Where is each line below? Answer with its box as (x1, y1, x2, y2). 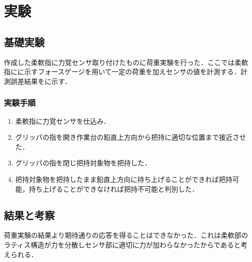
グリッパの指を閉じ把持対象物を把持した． (15, 158, 151, 168)
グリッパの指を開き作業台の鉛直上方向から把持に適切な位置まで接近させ (15, 132, 246, 142)
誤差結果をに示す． (10, 76, 72, 86)
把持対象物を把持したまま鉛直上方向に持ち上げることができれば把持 (15, 174, 233, 184)
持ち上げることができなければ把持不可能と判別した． (29, 183, 199, 194)
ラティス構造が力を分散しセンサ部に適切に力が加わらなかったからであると (4, 239, 241, 249)
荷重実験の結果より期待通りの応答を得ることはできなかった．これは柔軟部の (4, 230, 248, 240)
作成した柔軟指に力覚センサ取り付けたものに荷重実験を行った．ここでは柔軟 (4, 57, 248, 67)
